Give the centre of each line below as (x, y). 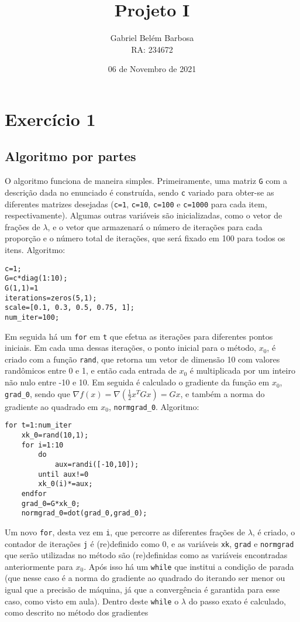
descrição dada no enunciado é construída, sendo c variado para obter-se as (139, 192)
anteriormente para (39, 566)
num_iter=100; (32, 317)
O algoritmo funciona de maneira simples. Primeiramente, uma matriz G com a (146, 181)
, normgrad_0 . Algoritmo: (154, 406)
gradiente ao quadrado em (51, 406)
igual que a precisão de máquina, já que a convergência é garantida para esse (142, 589)
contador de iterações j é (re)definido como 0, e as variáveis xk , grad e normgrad (149, 543)
